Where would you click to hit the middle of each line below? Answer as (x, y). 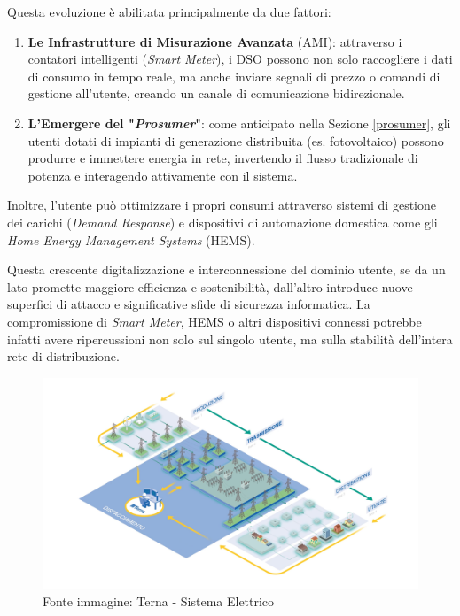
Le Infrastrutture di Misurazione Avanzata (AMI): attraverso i (215, 41)
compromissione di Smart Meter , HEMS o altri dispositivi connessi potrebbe (214, 321)
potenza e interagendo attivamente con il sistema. (163, 175)
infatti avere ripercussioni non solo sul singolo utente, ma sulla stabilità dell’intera (230, 339)
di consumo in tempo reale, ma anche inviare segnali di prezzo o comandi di (234, 76)
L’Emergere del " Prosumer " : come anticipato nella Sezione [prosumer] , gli (239, 123)
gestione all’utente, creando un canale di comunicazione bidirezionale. (216, 93)
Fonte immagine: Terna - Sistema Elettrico (159, 601)
